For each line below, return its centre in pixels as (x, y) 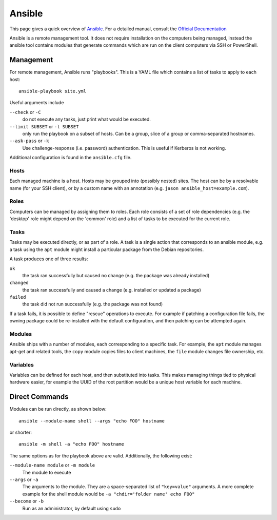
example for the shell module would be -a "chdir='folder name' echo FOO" (108, 494)
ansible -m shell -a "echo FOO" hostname (71, 444)
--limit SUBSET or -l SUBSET (44, 126)
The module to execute (47, 472)
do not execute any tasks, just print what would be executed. (87, 119)
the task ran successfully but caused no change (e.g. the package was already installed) (116, 275)
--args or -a (24, 479)
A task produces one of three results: (49, 259)
